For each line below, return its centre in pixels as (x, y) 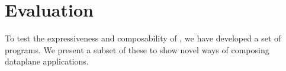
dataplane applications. (47, 61)
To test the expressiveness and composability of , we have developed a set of (143, 38)
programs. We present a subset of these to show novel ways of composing (137, 49)
